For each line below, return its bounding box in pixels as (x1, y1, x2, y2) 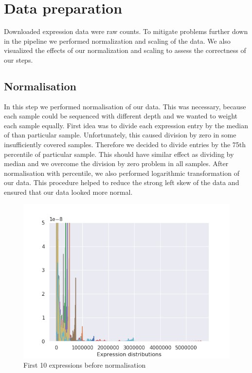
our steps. (4, 54, 33, 65)
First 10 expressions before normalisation (23, 360, 146, 370)
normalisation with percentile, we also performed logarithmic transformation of (4, 168, 239, 178)
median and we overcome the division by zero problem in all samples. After (4, 158, 229, 169)
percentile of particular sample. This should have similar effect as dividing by (4, 149, 234, 159)
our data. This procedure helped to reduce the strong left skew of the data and (4, 177, 239, 187)
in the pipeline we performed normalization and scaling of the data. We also (4, 35, 231, 46)
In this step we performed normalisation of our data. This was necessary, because (4, 101, 246, 111)
